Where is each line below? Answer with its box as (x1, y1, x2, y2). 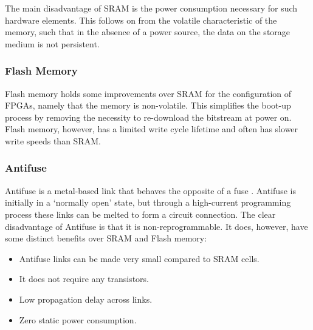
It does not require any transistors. (19, 272, 149, 285)
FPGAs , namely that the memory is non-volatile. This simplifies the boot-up (5, 99, 291, 112)
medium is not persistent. (5, 37, 100, 50)
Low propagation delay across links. (19, 292, 153, 305)
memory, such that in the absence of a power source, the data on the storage (5, 25, 291, 38)
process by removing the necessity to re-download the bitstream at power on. (5, 110, 292, 123)
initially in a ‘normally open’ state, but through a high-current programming (5, 196, 291, 209)
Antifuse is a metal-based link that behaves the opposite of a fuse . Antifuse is (5, 184, 296, 197)
